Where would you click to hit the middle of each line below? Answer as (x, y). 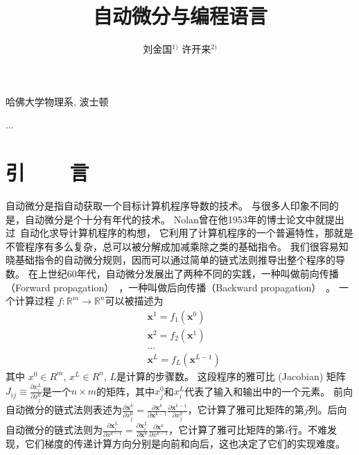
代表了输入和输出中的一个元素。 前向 (269, 391)
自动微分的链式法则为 (54, 429)
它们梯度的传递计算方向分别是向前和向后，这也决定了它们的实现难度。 (185, 444)
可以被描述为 (134, 301)
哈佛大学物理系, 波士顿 (57, 101)
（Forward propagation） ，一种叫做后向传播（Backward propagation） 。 (171, 287)
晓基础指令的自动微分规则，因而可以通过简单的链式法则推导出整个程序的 (170, 260)
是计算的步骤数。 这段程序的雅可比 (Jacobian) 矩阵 (231, 376)
